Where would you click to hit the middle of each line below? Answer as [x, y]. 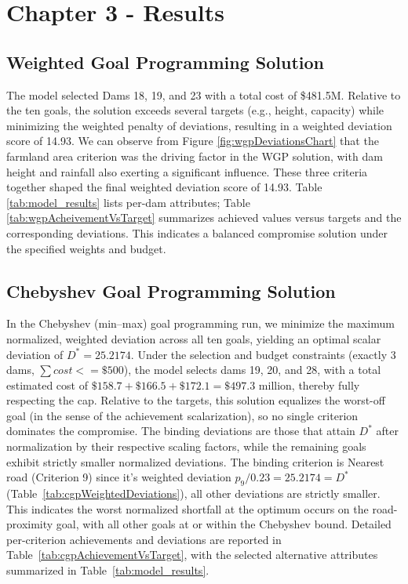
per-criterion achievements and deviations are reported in [144, 539]
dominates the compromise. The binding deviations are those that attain [181, 431]
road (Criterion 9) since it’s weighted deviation [119, 477]
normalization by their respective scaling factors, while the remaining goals [186, 446]
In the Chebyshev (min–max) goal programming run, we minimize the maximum [200, 323]
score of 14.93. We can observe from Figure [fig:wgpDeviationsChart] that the [193, 141]
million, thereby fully [309, 384]
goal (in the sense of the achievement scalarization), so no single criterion [182, 415]
